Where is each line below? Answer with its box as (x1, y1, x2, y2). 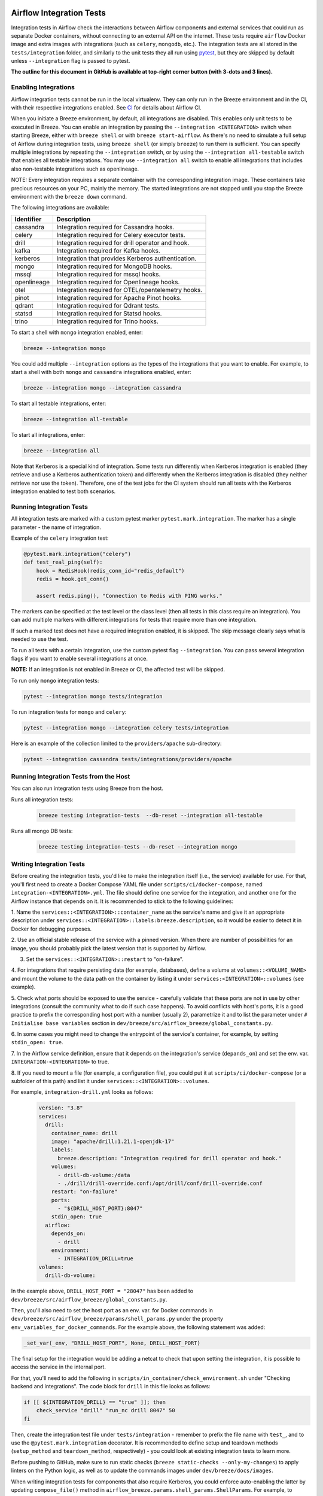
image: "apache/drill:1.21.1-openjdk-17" (51, 1138, 175, 1145)
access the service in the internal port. (11, 1363, 106, 1370)
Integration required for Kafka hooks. (56, 246, 161, 254)
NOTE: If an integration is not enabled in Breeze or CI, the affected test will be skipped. (11, 666, 226, 673)
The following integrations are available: (11, 204, 110, 211)
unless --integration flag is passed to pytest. (11, 57, 130, 65)
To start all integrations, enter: (11, 431, 86, 438)
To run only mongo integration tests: (11, 677, 99, 684)
